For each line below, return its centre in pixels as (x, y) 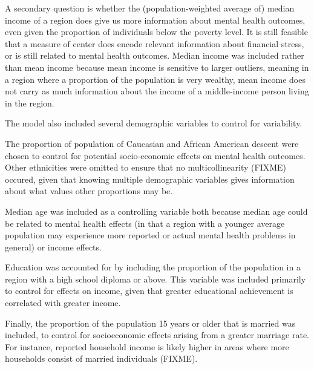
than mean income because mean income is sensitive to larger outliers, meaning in (157, 67)
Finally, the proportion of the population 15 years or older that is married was (150, 323)
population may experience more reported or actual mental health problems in (150, 235)
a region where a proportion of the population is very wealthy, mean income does (155, 79)
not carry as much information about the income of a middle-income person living (157, 91)
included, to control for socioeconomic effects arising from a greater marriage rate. (157, 335)
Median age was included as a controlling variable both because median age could (156, 211)
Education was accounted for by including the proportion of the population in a (153, 267)
